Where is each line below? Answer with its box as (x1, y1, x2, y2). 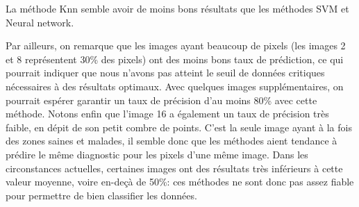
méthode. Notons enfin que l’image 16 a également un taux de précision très (6, 106, 329, 121)
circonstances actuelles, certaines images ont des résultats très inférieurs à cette (6, 160, 343, 175)
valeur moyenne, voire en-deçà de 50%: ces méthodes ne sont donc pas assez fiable (6, 174, 354, 189)
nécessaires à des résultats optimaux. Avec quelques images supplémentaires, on (6, 78, 344, 93)
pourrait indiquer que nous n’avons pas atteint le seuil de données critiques (6, 65, 325, 80)
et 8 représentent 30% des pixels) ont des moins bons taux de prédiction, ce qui (6, 51, 344, 66)
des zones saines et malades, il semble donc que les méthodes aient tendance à (6, 133, 337, 148)
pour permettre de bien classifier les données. (6, 188, 197, 202)
